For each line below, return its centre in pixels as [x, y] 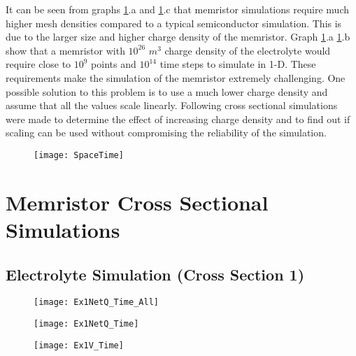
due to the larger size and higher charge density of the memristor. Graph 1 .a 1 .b [178, 37]
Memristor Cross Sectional [137, 202]
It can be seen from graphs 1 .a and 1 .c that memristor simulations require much [177, 9]
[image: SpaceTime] [79, 155]
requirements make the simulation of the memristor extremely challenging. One [176, 77]
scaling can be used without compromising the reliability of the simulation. [166, 133]
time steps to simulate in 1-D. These [238, 64]
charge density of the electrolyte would [248, 50]
